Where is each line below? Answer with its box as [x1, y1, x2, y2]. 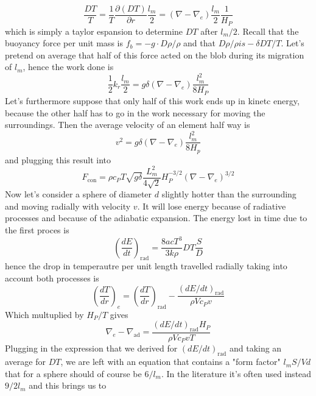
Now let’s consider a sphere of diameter [5, 188, 152, 200]
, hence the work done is [23, 60, 114, 73]
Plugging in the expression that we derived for [5, 342, 178, 355]
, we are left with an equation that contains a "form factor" [60, 355, 281, 368]
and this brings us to [29, 379, 107, 392]
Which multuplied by [5, 308, 84, 320]
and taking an [229, 342, 282, 355]
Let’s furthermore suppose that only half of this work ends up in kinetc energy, [5, 94, 300, 107]
